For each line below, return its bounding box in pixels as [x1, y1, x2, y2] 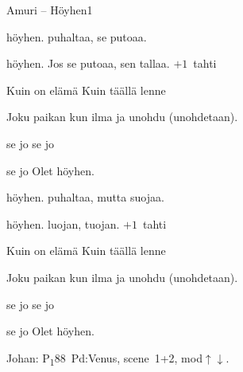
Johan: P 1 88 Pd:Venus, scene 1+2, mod [6, 349, 202, 368]
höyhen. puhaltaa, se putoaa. [6, 28, 147, 45]
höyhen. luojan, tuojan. [6, 215, 120, 232]
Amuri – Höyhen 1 [6, 2, 93, 18]
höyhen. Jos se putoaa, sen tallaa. [6, 55, 170, 72]
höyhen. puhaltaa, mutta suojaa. [6, 189, 164, 206]
